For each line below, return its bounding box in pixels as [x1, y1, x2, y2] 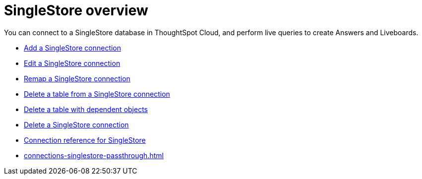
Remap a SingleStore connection [24, 74, 130, 83]
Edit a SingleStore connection [24, 59, 121, 67]
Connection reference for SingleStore [24, 135, 146, 144]
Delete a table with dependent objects [24, 105, 148, 114]
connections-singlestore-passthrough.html [24, 151, 164, 160]
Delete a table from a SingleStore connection [24, 89, 170, 98]
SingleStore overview [4, 2, 148, 19]
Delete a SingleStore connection [24, 120, 129, 129]
